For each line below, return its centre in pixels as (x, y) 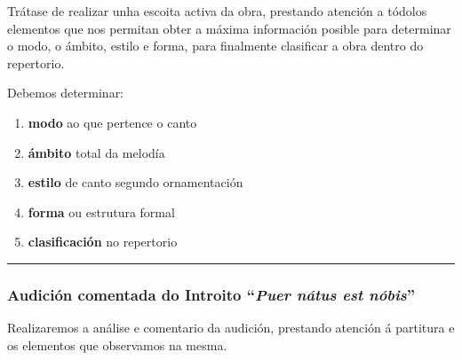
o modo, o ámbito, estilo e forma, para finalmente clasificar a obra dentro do (215, 46)
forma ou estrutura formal (101, 211)
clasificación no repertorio (103, 242)
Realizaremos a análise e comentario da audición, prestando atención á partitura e (231, 328)
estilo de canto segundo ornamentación (135, 182)
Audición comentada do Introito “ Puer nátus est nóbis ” (211, 294)
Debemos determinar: (66, 93)
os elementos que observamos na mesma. (117, 344)
